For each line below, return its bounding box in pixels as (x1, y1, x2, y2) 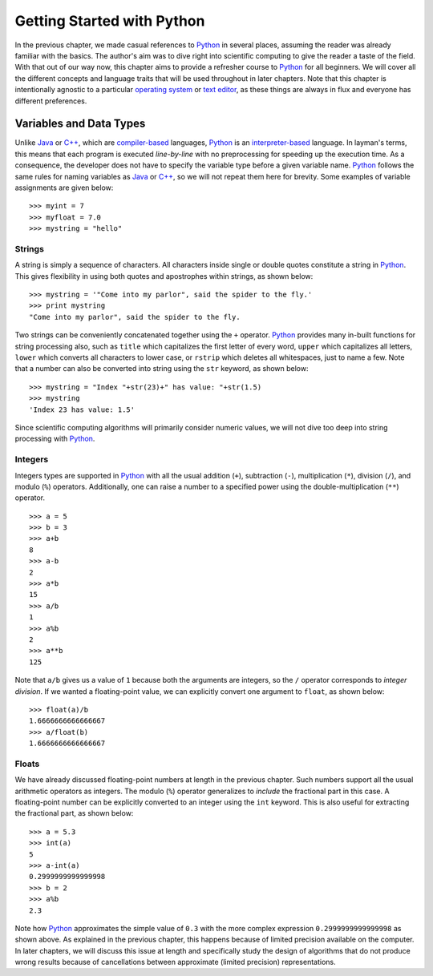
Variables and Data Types (14, 117, 146, 131)
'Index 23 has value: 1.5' (29, 405, 136, 414)
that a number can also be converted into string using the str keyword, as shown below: (14, 364, 309, 373)
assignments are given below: (14, 183, 114, 192)
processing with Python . (14, 434, 95, 444)
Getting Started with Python (14, 12, 205, 30)
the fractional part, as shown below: (14, 809, 134, 818)
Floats (14, 758, 40, 769)
